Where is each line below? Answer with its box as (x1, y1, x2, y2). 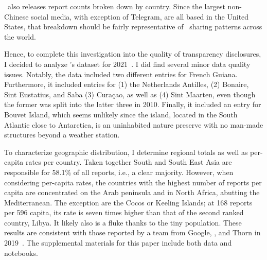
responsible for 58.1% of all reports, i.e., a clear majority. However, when (4, 166, 234, 177)
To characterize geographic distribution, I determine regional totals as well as (4, 146, 248, 157)
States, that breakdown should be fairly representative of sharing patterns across (4, 21, 262, 32)
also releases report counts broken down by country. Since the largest (7, 1, 225, 11)
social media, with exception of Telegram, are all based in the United (31, 11, 249, 22)
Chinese (4, 11, 29, 22)
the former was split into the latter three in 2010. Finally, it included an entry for (4, 99, 261, 110)
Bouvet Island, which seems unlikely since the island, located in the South (4, 109, 238, 119)
